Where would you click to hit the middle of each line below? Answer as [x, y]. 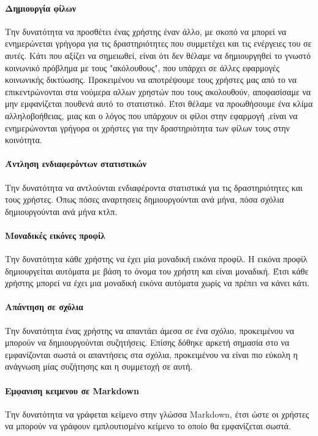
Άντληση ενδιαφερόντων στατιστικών [76, 164]
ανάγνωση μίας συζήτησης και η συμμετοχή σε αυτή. [99, 366]
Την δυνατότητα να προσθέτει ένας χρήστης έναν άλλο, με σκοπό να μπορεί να [146, 31]
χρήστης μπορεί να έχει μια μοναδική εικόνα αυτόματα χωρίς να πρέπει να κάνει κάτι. [157, 283]
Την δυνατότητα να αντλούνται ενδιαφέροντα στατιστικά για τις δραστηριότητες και [154, 187]
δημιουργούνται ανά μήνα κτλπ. [61, 211]
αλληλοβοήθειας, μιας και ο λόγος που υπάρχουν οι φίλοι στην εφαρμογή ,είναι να [151, 115]
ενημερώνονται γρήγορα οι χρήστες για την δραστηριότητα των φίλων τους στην [147, 127]
